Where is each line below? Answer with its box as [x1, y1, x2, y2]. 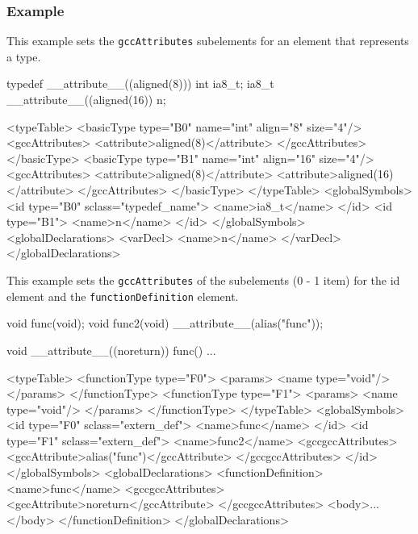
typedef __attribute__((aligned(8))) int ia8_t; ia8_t [6, 75, 274, 92]
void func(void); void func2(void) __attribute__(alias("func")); [6, 315, 324, 332]
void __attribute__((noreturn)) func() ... [6, 341, 216, 358]
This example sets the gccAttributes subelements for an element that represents [6, 32, 409, 49]
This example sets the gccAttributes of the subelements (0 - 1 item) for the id [6, 272, 400, 288]
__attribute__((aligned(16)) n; [6, 91, 166, 108]
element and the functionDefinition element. [6, 287, 239, 304]
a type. [6, 48, 41, 65]
